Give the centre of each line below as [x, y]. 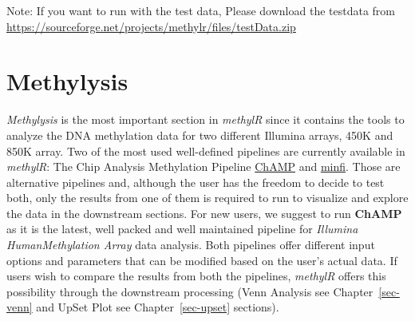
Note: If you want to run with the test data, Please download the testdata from [201, 10]
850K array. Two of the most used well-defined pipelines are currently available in [206, 151]
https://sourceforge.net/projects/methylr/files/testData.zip [151, 26]
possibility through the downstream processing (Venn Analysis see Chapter [190, 291]
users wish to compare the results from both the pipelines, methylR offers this [196, 276]
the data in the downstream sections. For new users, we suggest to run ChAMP [204, 213]
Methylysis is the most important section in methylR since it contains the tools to [206, 119]
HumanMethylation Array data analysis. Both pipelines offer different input [191, 245]
